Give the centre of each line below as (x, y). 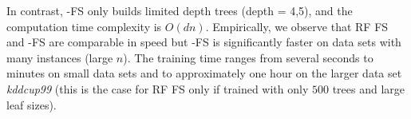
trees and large (369, 88)
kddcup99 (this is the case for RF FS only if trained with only (158, 88)
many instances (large (60, 57)
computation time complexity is (84, 26)
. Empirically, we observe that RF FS (297, 26)
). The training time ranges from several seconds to (248, 57)
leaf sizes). (32, 104)
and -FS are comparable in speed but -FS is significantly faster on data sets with (204, 42)
